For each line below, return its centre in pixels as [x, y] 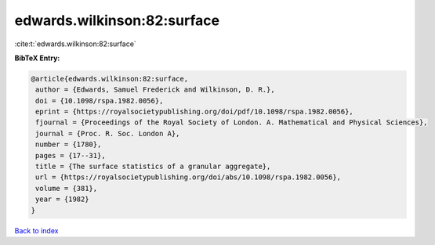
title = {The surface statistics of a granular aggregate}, [153, 167]
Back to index [36, 230]
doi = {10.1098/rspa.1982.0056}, [100, 101]
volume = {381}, [67, 188]
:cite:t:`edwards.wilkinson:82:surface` [75, 44]
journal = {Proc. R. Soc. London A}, [108, 133]
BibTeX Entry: [37, 58]
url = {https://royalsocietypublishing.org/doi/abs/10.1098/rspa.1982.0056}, [188, 177]
